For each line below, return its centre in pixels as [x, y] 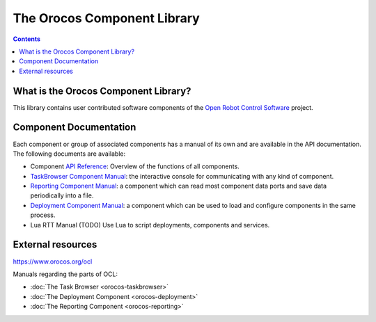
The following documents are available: [69, 154]
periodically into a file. [62, 195]
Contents [27, 39]
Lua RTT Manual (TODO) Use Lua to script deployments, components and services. [150, 225]
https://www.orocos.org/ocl [53, 261]
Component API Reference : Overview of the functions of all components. [135, 166]
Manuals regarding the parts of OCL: [65, 274]
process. [43, 215]
